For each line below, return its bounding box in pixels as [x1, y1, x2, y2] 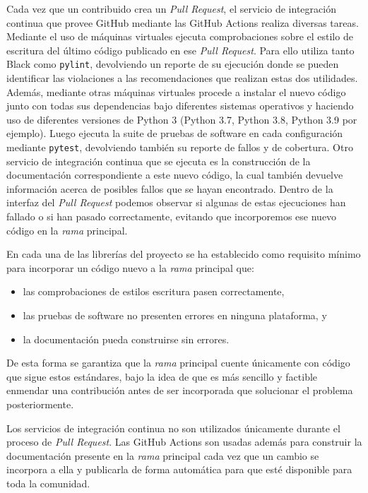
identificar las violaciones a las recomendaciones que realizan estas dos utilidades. [6, 71, 358, 85]
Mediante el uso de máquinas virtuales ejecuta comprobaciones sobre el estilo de [6, 29, 353, 44]
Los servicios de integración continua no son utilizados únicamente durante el [6, 420, 340, 435]
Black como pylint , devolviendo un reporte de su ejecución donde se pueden [6, 57, 339, 71]
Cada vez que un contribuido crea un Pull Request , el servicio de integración [6, 1, 336, 16]
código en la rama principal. [6, 222, 128, 237]
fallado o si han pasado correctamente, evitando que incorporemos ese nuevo [6, 209, 337, 224]
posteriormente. [6, 396, 74, 411]
